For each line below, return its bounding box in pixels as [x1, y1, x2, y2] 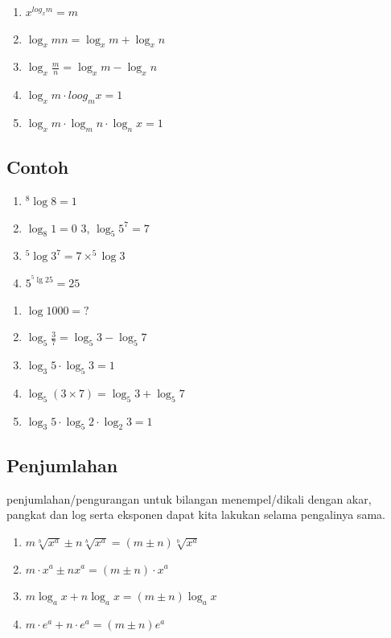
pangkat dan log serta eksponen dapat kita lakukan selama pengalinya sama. [6, 506, 385, 523]
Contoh [6, 154, 69, 179]
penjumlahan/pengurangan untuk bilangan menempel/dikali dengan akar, [6, 490, 372, 507]
